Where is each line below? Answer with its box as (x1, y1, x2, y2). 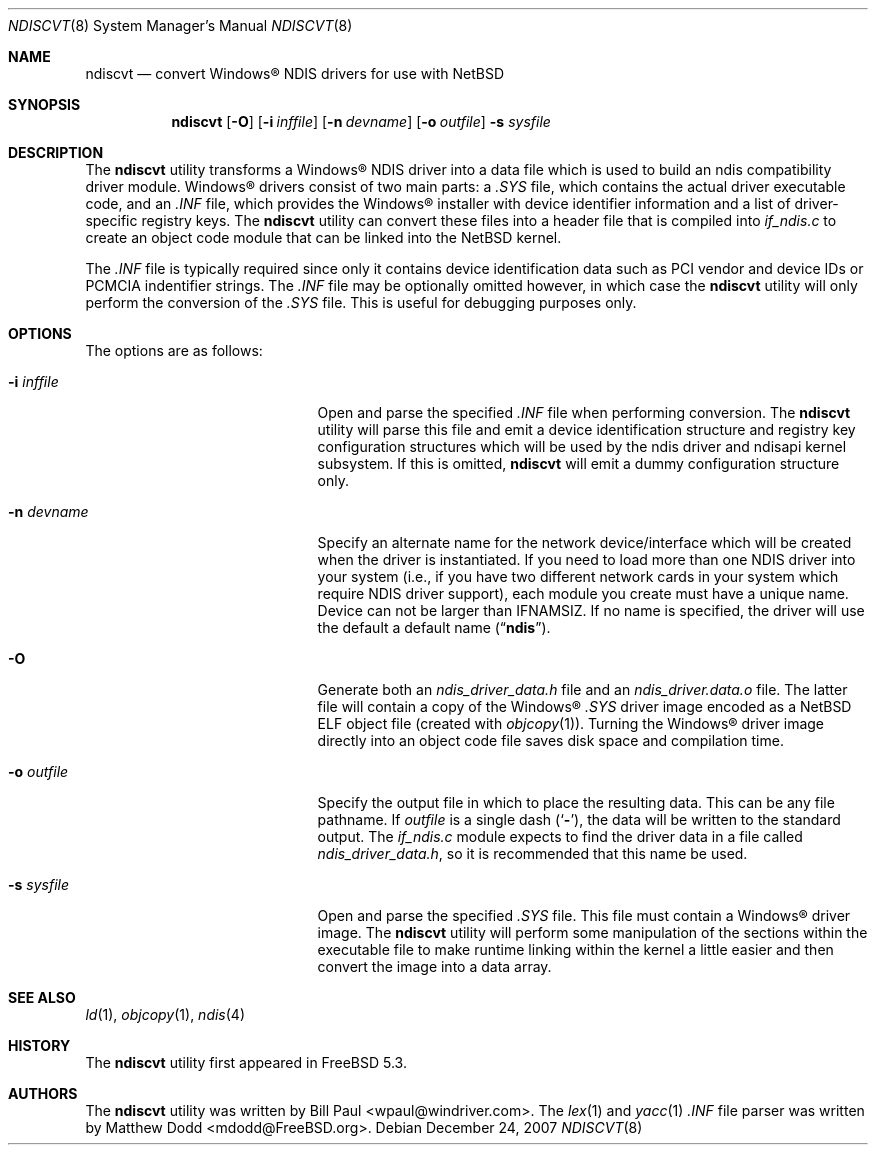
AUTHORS (8, 1085, 78, 1102)
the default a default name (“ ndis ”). (317, 619, 551, 636)
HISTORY (8, 1037, 71, 1054)
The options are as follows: (85, 342, 263, 359)
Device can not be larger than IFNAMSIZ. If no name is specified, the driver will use (317, 602, 865, 619)
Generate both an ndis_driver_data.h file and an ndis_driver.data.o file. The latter (317, 681, 848, 698)
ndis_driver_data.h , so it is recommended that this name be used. (317, 845, 748, 862)
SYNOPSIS (8, 96, 81, 113)
